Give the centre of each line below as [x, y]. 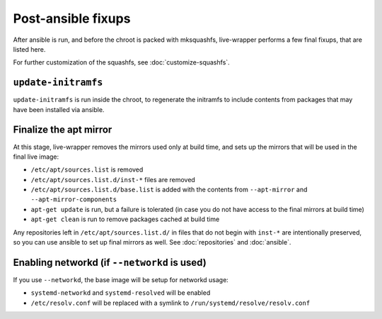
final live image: [36, 157]
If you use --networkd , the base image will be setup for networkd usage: [121, 279]
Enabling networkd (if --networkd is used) [110, 262]
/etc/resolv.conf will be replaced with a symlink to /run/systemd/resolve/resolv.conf [170, 303]
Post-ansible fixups [72, 18]
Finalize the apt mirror [63, 130]
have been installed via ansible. [59, 109]
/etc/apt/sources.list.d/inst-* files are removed [113, 179]
